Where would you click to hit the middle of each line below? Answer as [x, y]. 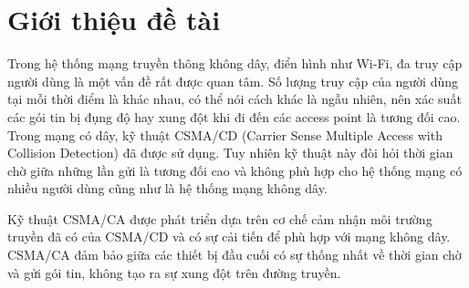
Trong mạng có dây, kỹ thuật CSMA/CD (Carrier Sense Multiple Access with [225, 134]
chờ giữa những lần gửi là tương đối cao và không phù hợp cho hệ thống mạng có [235, 170]
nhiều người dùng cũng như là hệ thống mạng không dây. [167, 188]
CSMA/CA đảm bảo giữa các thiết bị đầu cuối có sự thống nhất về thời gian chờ [234, 255]
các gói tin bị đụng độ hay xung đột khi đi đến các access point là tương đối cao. [234, 116]
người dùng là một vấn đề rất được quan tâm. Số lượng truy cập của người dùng [233, 81]
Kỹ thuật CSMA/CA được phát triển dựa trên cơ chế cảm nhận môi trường [220, 218]
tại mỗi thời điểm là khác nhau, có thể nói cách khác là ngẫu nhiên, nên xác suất [234, 99]
